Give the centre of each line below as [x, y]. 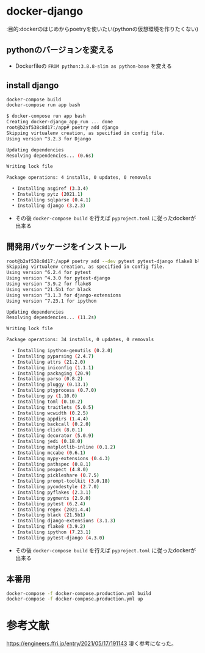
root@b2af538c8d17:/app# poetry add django [63, 128]
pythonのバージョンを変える [60, 50]
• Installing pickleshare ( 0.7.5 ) [56, 475]
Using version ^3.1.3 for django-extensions [64, 295]
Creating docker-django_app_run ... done [60, 122]
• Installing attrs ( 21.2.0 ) [49, 362]
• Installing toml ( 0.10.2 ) [48, 402]
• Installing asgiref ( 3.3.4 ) [50, 189]
